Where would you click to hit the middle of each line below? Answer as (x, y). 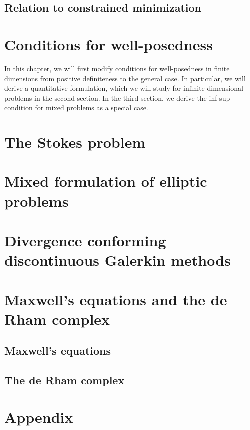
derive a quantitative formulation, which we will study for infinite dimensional (124, 88)
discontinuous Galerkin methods (117, 260)
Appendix (39, 417)
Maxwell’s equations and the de (116, 299)
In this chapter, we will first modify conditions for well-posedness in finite (117, 68)
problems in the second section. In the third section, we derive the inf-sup (117, 97)
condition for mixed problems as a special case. (76, 107)
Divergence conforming (85, 240)
